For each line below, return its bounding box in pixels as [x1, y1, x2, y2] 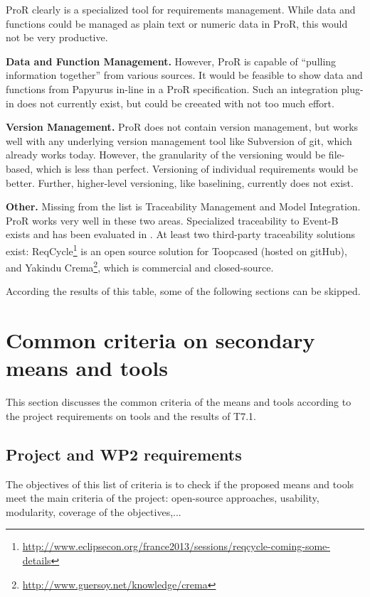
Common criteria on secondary [6, 326, 315, 355]
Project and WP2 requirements [6, 443, 242, 465]
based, [6, 161, 33, 176]
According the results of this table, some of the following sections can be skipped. [6, 284, 361, 298]
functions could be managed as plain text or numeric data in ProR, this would [6, 16, 348, 31]
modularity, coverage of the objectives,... [6, 504, 181, 519]
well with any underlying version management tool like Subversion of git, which [6, 133, 352, 148]
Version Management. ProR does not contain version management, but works [6, 119, 359, 134]
